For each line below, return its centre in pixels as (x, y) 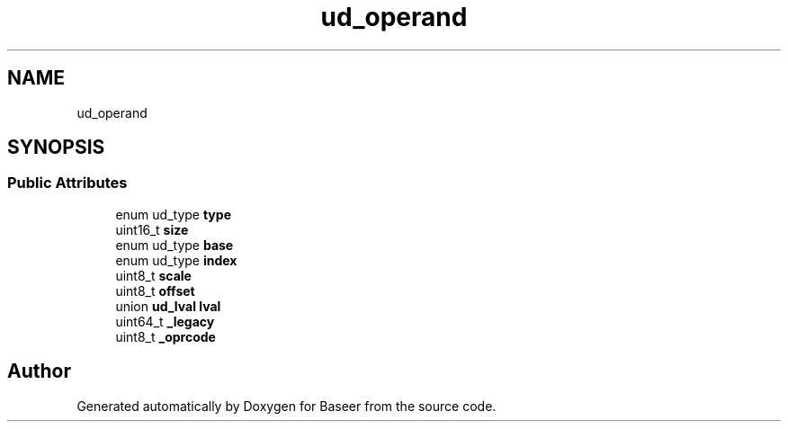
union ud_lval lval (168, 306)
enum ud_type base (175, 245)
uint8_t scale (153, 275)
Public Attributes (67, 183)
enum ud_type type (173, 214)
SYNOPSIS (56, 147)
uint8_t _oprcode (166, 336)
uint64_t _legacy (165, 321)
